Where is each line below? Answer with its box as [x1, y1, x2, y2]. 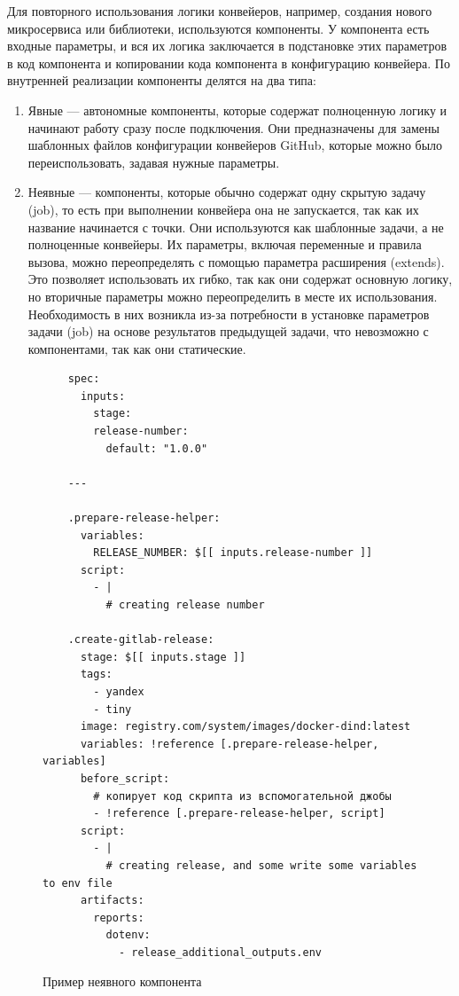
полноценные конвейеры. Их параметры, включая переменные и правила [27, 235, 422, 254]
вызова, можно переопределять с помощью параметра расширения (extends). [27, 252, 445, 271]
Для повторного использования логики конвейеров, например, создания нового [7, 2, 432, 20]
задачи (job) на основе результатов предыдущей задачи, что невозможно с [27, 322, 429, 341]
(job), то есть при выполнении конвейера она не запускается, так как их [27, 200, 419, 218]
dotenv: [105, 929, 151, 942]
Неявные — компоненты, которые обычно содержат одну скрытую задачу [27, 183, 426, 201]
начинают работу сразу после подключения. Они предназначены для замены [27, 118, 440, 137]
